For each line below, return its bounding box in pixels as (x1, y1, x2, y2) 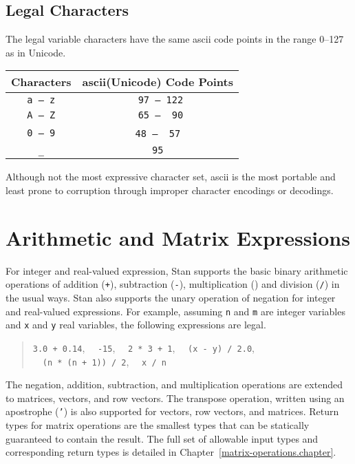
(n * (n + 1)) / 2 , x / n (42, 354, 166, 368)
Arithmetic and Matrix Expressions (6, 223, 350, 251)
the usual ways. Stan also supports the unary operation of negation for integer (6, 290, 336, 304)
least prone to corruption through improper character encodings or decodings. (6, 182, 334, 197)
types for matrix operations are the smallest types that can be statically (6, 418, 310, 432)
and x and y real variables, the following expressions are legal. (6, 317, 266, 332)
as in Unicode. (6, 45, 66, 59)
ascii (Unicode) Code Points (82, 74, 233, 90)
